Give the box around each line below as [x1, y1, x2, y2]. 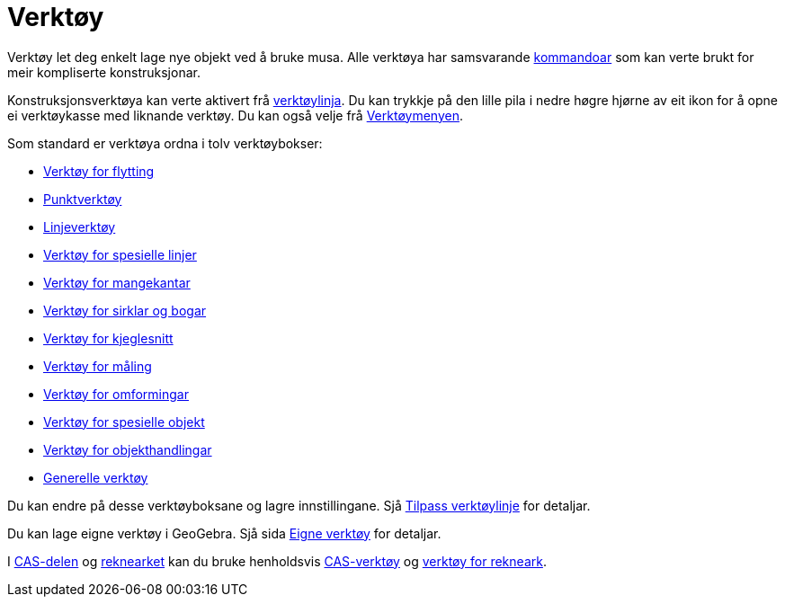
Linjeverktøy [43, 218, 116, 235]
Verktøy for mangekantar [43, 274, 191, 290]
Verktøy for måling [43, 358, 152, 374]
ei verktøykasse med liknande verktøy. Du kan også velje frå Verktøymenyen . [7, 107, 463, 123]
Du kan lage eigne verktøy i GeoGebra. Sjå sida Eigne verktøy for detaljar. [7, 525, 442, 541]
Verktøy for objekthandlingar [43, 441, 212, 457]
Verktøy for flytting [43, 163, 155, 179]
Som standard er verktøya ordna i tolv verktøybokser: [7, 135, 323, 151]
